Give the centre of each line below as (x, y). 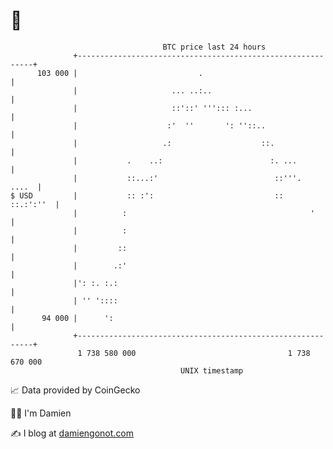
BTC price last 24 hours (214, 47)
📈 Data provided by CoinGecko (75, 390)
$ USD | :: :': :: (147, 195)
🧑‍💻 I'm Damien (41, 413)
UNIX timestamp (212, 370)
